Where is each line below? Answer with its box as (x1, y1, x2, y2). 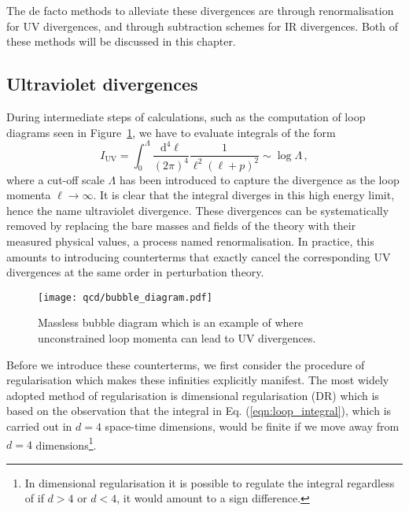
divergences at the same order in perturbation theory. (6, 264, 264, 280)
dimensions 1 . (35, 434, 97, 453)
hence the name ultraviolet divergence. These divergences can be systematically (6, 202, 389, 218)
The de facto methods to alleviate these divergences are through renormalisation (6, 2, 394, 18)
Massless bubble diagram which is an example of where (38, 314, 304, 331)
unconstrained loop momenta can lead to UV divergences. (38, 330, 316, 346)
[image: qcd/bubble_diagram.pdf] (38, 291, 212, 303)
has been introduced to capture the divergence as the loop (119, 171, 400, 187)
